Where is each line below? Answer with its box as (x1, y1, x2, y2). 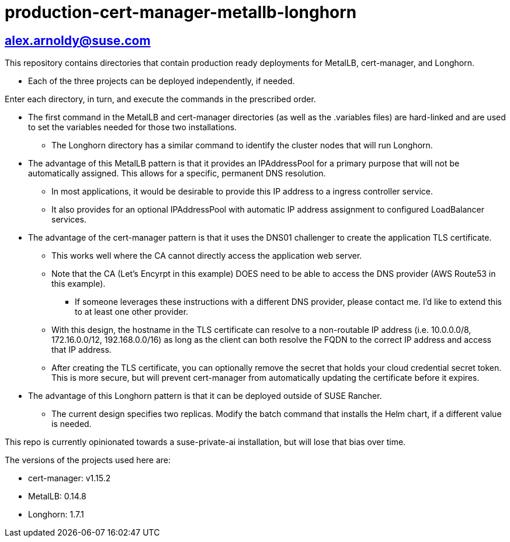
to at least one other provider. (75, 307, 189, 317)
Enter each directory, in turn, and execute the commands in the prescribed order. (5, 94, 316, 105)
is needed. (51, 419, 92, 429)
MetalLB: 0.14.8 (28, 491, 86, 502)
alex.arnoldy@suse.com (5, 33, 151, 48)
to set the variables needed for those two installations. (28, 122, 237, 133)
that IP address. (51, 345, 112, 355)
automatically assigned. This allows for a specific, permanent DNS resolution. (28, 168, 326, 179)
